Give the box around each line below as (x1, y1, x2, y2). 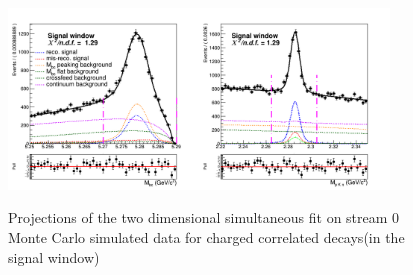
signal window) (8, 246, 100, 267)
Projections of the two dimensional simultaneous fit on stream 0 (8, 207, 400, 228)
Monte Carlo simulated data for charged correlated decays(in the (8, 227, 405, 248)
